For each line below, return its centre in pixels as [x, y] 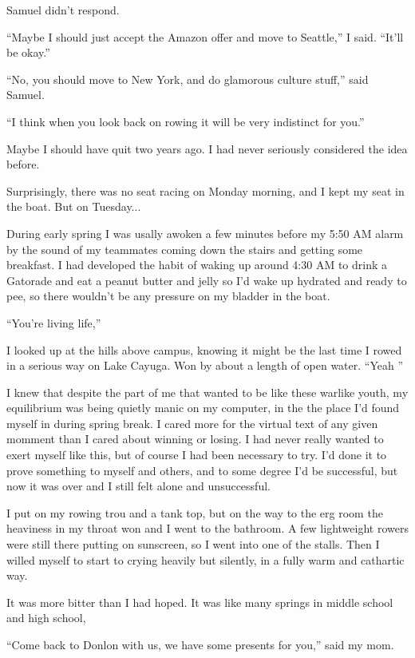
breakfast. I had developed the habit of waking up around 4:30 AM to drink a [197, 265]
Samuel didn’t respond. [63, 10]
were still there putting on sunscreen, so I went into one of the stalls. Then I [193, 544]
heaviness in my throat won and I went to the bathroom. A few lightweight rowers [207, 528]
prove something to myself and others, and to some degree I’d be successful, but [202, 470]
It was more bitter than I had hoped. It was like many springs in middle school [200, 602]
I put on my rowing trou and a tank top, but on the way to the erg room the [195, 512]
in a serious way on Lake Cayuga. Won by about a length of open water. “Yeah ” [205, 365]
